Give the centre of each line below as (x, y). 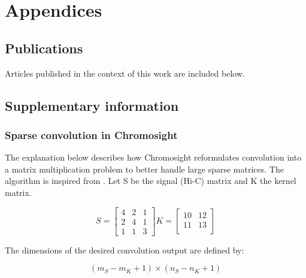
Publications (44, 48)
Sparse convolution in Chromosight (91, 135)
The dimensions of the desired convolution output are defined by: (125, 250)
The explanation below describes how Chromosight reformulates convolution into (153, 157)
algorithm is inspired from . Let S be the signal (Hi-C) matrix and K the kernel (151, 181)
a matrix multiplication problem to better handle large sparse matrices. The (144, 169)
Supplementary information (92, 105)
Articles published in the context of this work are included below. (125, 73)
